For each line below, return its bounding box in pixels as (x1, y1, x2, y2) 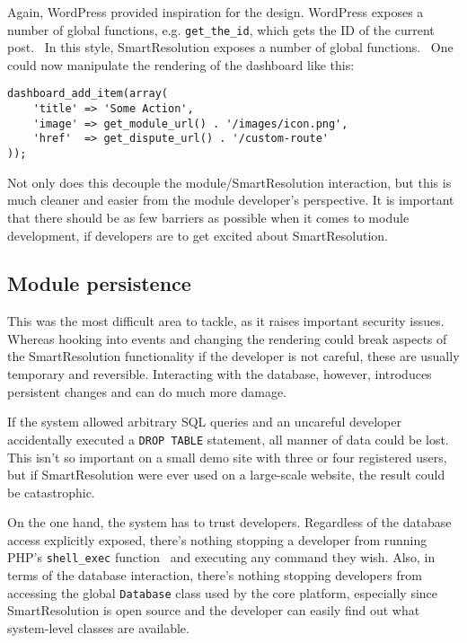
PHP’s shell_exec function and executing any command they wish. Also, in (7, 548, 436, 567)
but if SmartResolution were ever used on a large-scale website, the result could (7, 465, 445, 484)
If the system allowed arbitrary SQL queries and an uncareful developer (7, 412, 401, 431)
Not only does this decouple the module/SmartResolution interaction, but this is (7, 172, 452, 191)
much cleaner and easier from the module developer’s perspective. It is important (7, 190, 454, 209)
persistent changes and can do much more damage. (7, 382, 286, 401)
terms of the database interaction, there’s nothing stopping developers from (7, 566, 422, 585)
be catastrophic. (7, 482, 95, 501)
